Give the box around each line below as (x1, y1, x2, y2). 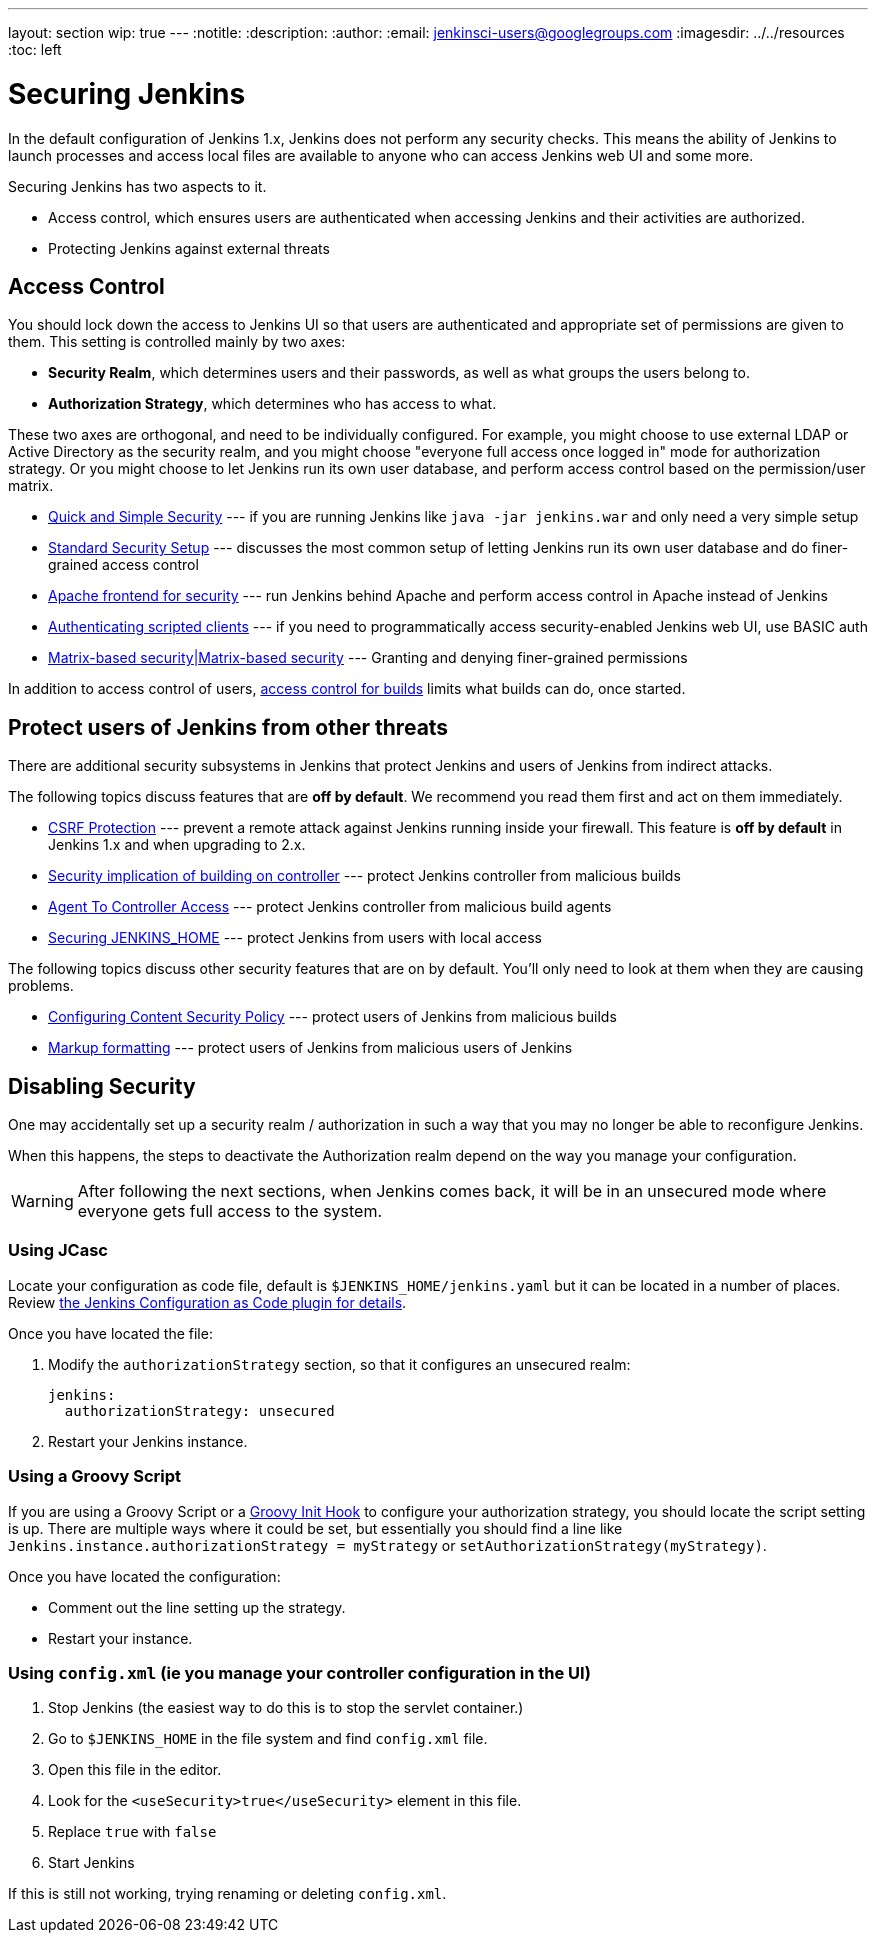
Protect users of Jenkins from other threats (8, 714, 449, 740)
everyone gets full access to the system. (77, 1201, 383, 1222)
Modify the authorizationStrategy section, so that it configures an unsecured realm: (48, 1355, 631, 1373)
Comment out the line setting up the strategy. (48, 1598, 346, 1616)
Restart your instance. (48, 1629, 193, 1647)
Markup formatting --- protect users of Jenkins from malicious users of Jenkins (48, 1039, 573, 1057)
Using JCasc (8, 1240, 108, 1261)
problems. (8, 977, 74, 995)
